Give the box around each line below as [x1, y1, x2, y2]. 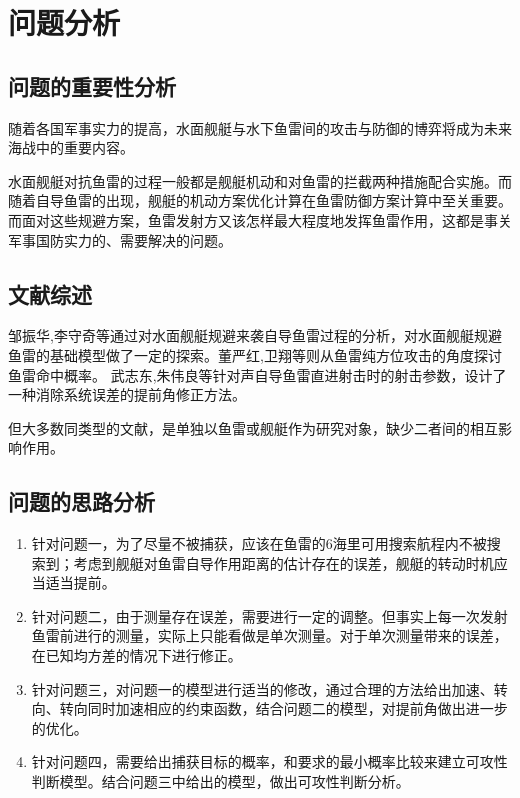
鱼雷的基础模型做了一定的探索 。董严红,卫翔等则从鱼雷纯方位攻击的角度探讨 [8, 344, 502, 365]
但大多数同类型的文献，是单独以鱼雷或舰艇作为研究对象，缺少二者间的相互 [8, 417, 498, 438]
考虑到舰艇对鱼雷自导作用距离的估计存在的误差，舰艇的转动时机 [73, 552, 494, 573]
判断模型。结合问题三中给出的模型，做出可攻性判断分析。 [31, 771, 410, 792]
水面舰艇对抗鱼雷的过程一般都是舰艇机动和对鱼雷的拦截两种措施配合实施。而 [8, 170, 512, 191]
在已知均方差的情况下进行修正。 [31, 645, 242, 666]
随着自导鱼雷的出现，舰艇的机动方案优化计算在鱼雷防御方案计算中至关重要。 [8, 190, 512, 211]
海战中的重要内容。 [8, 137, 134, 158]
